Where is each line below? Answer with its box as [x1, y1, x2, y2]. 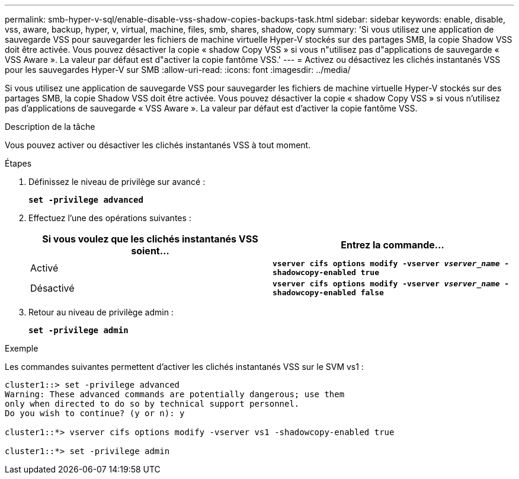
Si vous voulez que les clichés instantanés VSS [42, 233, 258, 245]
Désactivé [30, 282, 75, 294]
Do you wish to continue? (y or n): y [5, 408, 185, 418]
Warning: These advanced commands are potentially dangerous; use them [5, 389, 345, 399]
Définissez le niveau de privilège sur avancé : [28, 177, 206, 187]
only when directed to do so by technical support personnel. [5, 399, 300, 408]
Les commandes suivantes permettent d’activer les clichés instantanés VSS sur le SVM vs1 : [5, 362, 364, 372]
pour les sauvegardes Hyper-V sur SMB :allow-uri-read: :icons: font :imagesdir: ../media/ [5, 65, 351, 75]
